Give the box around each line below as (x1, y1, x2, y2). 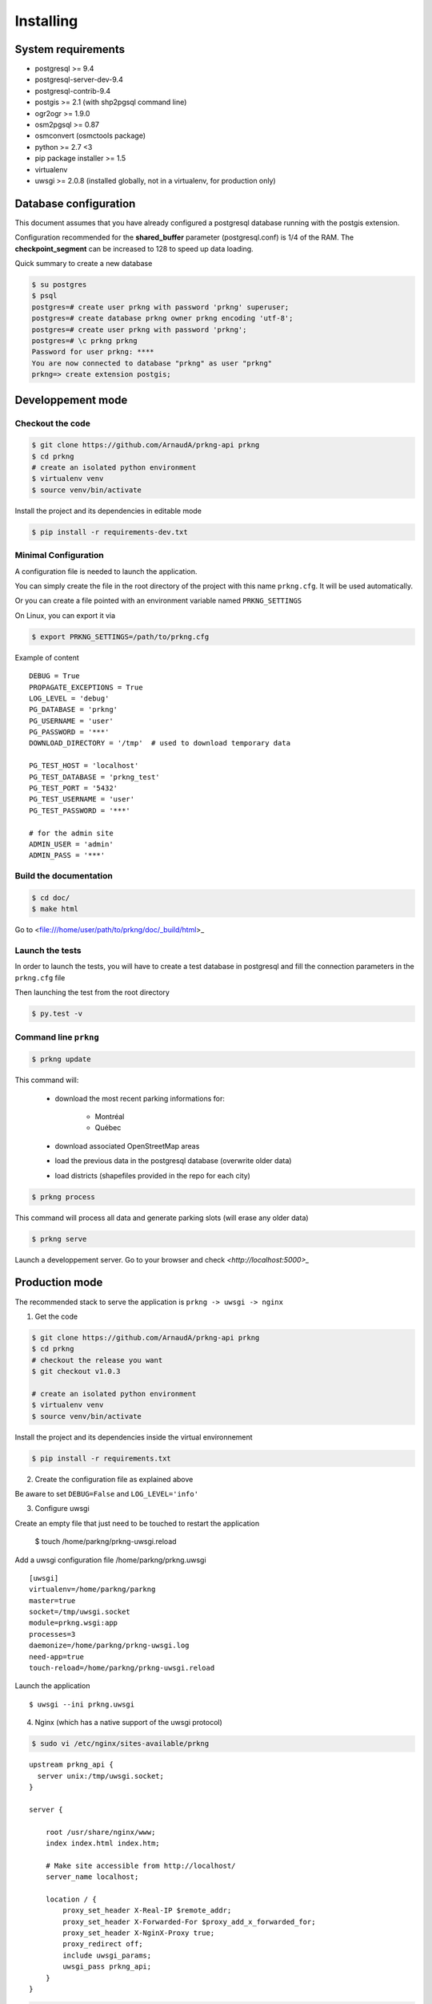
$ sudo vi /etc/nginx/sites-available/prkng (31, 1739, 210, 1748)
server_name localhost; (45, 1873, 139, 1881)
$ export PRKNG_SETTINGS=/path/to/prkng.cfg (31, 632, 210, 641)
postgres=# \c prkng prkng (31, 336, 138, 345)
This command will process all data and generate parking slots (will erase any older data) (14, 1213, 309, 1222)
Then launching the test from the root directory (14, 988, 170, 997)
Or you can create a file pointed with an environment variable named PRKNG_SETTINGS (14, 596, 302, 605)
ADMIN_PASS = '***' (29, 850, 106, 860)
